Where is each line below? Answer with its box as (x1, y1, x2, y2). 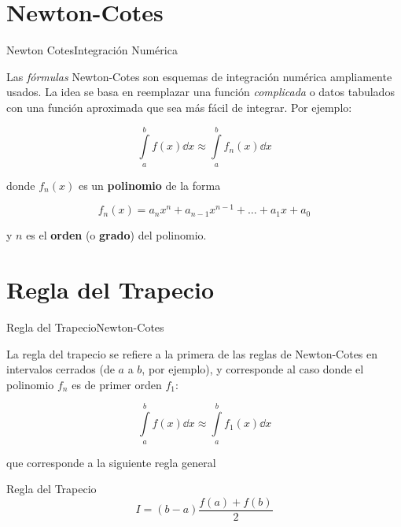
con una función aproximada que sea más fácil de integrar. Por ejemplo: (6, 98, 352, 115)
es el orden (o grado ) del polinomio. (26, 227, 207, 243)
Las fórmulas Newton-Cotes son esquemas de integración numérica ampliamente (6, 68, 392, 84)
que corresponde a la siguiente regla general (6, 454, 216, 470)
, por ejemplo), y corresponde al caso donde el (142, 361, 364, 377)
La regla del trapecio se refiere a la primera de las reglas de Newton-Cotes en (6, 345, 378, 362)
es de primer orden (72, 376, 162, 392)
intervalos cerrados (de (6, 361, 115, 377)
